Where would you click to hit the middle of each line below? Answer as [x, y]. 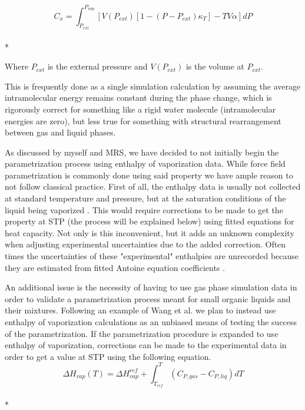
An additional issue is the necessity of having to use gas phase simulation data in [151, 287]
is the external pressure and [97, 66]
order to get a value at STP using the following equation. [108, 356]
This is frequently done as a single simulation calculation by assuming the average [153, 86]
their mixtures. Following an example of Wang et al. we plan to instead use [140, 310]
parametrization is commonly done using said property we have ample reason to [149, 175]
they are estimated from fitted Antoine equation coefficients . [115, 267]
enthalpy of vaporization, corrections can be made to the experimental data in [146, 345]
